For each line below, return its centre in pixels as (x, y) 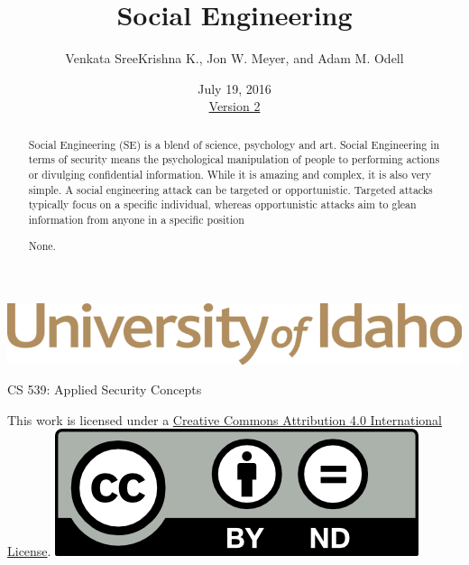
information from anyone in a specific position (136, 219)
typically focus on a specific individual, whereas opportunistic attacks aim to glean (222, 204)
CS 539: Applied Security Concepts (105, 389)
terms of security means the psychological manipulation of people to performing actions (234, 159)
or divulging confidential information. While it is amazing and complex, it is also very (230, 175)
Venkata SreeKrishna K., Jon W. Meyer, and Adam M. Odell (234, 58)
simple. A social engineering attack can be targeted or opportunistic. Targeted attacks (230, 189)
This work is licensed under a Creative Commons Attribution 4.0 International (225, 419)
